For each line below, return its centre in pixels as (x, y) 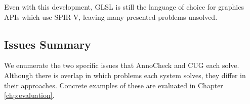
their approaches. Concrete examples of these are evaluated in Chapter (114, 85)
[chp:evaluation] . (29, 95)
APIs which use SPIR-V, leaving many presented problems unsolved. (111, 16)
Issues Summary (48, 44)
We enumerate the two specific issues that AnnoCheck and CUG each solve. (122, 65)
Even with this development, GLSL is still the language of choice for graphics (124, 7)
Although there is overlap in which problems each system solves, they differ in (125, 75)
